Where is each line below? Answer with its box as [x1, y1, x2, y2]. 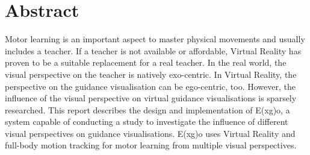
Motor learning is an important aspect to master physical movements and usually [5, 33, 305, 45]
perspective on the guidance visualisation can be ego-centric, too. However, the [5, 80, 296, 92]
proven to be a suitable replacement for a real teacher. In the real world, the [5, 56, 287, 69]
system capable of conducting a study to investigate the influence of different [5, 115, 288, 128]
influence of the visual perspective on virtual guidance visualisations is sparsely [5, 92, 297, 104]
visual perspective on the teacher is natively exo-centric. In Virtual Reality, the [5, 68, 297, 80]
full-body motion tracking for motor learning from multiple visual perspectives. [5, 139, 297, 151]
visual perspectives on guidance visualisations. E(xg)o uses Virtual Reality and [5, 127, 296, 139]
